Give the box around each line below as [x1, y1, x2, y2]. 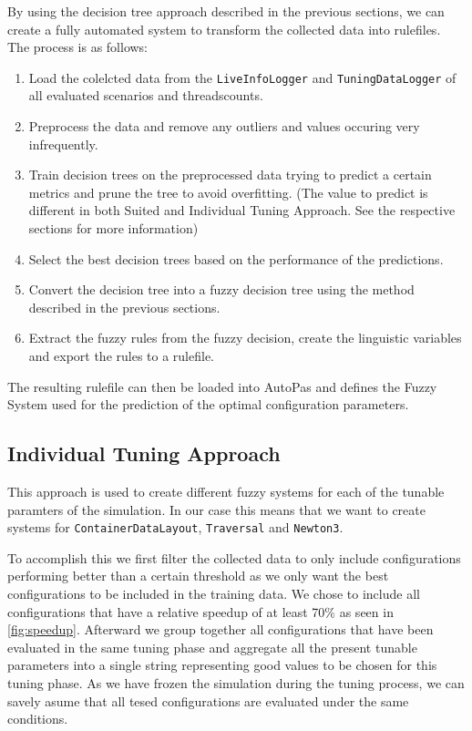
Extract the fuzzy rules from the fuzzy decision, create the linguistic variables [28, 328, 462, 347]
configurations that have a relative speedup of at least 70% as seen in [7, 602, 394, 621]
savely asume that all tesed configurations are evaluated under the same [7, 691, 409, 710]
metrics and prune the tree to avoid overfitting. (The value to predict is [28, 182, 428, 201]
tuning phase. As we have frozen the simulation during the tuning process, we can [7, 673, 465, 692]
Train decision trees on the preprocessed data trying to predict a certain [28, 165, 432, 184]
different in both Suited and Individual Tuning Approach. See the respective [28, 201, 456, 220]
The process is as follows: [7, 37, 148, 57]
